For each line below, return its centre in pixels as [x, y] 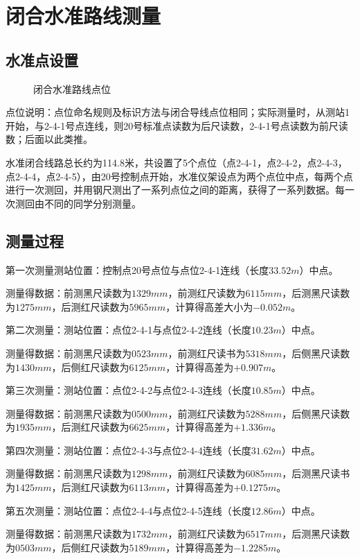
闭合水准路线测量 [83, 16]
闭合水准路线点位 [72, 88]
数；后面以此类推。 [49, 139]
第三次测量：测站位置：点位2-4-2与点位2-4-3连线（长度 [128, 390]
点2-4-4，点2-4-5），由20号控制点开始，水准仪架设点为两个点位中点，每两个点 [179, 176]
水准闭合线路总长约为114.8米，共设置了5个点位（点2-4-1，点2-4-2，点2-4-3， [177, 162]
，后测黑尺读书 [316, 473]
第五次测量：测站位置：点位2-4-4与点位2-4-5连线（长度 [128, 510]
